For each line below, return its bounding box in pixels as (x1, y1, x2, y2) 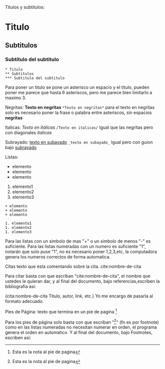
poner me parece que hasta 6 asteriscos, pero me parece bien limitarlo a (5, 89, 152, 95)
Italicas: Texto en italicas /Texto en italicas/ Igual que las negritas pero (5, 124, 153, 130)
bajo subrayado (5, 144, 37, 150)
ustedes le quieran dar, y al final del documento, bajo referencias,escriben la (5, 278, 160, 284)
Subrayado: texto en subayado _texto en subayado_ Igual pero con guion (5, 139, 153, 145)
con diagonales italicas (5, 129, 52, 135)
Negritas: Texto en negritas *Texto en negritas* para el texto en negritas (5, 104, 155, 110)
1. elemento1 (5, 221, 32, 226)
